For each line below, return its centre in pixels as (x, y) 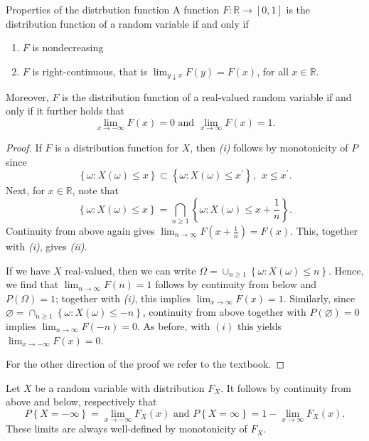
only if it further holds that (65, 111)
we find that (32, 284)
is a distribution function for (117, 147)
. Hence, (346, 270)
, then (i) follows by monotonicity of (269, 147)
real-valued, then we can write (130, 270)
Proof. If (24, 147)
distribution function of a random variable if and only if (127, 23)
